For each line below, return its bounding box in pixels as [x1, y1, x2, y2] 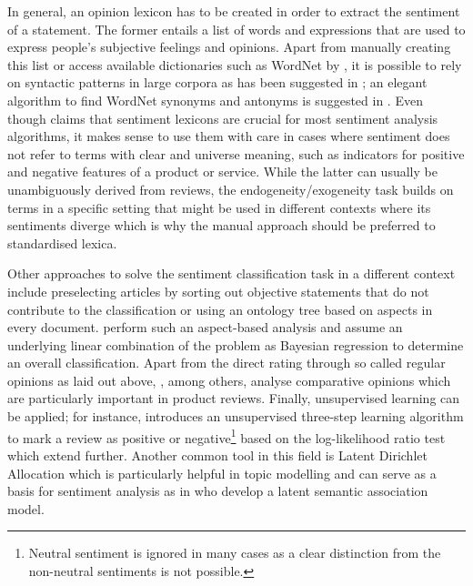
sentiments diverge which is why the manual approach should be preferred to [7, 216, 436, 235]
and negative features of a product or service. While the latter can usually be [7, 162, 438, 181]
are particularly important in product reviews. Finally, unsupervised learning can [7, 389, 460, 408]
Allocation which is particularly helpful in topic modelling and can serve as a [7, 463, 437, 482]
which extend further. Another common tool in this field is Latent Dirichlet [7, 445, 428, 464]
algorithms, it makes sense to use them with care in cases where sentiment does [7, 126, 450, 146]
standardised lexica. [7, 233, 117, 252]
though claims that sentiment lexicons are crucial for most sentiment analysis [7, 108, 438, 127]
